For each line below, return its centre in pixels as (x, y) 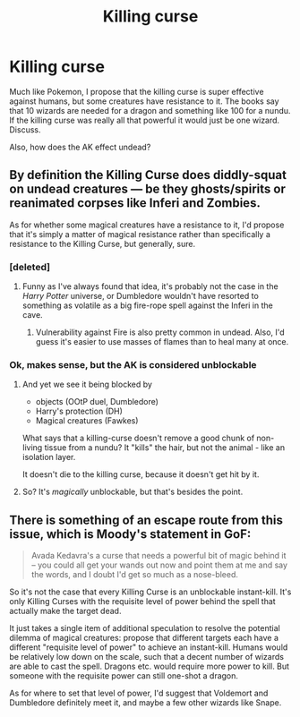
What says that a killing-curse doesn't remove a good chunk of (138, 438)
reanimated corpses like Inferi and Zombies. (135, 203)
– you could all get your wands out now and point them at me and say (159, 565)
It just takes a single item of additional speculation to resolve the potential (145, 628)
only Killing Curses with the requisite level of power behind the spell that (142, 602)
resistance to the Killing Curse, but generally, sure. (102, 243)
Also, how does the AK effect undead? (80, 147)
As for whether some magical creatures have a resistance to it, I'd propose (147, 225)
